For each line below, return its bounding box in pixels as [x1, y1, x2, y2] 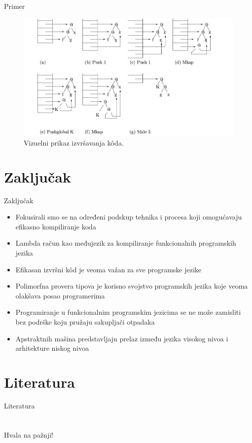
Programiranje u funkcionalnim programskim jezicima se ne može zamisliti [15, 307, 241, 317]
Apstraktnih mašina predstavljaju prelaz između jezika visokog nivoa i [15, 333, 228, 343]
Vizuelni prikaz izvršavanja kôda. [24, 137, 124, 148]
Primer [4, 1, 25, 11]
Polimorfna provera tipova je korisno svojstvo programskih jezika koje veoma [15, 281, 248, 291]
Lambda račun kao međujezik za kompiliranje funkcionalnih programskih [15, 238, 236, 248]
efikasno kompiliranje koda [15, 221, 96, 231]
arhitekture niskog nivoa [15, 343, 89, 353]
